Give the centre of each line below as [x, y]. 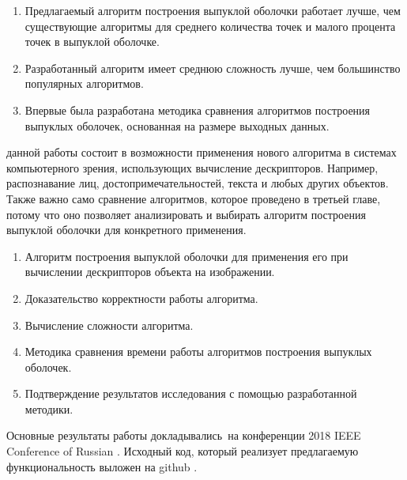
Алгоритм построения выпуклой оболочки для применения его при [187, 256]
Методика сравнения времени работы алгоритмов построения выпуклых [198, 351]
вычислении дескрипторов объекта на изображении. [150, 272]
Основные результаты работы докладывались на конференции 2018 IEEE [184, 435]
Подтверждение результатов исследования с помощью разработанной [191, 393]
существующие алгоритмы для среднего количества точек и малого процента [210, 26]
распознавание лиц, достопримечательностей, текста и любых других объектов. [198, 183]
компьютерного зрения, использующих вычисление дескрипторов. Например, [192, 167]
